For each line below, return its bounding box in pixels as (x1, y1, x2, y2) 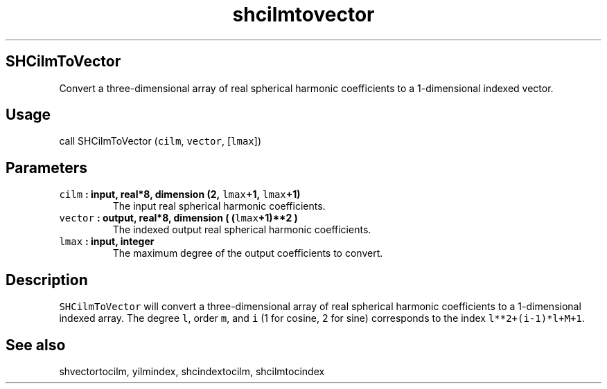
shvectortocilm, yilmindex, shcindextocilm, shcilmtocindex (59, 365, 325, 377)
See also (6, 336, 66, 354)
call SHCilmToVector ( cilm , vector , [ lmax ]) (59, 135, 261, 147)
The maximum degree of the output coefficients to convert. (112, 247, 383, 260)
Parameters (6, 159, 87, 177)
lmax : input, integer (59, 235, 155, 248)
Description (6, 271, 88, 289)
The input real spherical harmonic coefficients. (112, 200, 326, 212)
